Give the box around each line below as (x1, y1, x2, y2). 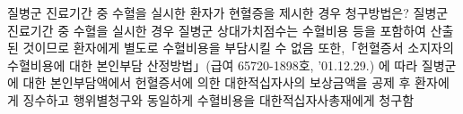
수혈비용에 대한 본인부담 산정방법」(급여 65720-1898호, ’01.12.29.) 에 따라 (7, 55, 418, 74)
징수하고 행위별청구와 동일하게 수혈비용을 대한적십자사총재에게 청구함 (22, 90, 415, 109)
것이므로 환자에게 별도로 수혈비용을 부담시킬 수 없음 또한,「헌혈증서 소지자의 (22, 38, 454, 57)
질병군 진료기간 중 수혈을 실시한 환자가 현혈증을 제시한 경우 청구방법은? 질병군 (7, 4, 449, 21)
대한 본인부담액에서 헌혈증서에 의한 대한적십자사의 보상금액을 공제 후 (22, 73, 411, 92)
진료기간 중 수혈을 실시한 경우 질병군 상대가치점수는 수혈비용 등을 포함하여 (7, 20, 426, 39)
